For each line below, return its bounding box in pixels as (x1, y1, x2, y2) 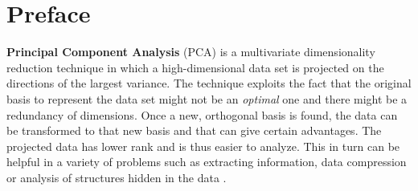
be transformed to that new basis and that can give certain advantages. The (6, 122, 382, 139)
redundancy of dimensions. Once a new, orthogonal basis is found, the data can (6, 106, 398, 123)
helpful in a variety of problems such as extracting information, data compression (6, 153, 407, 170)
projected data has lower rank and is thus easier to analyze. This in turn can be (6, 137, 400, 154)
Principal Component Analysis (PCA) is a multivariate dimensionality (6, 43, 375, 60)
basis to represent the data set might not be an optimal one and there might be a (6, 90, 408, 107)
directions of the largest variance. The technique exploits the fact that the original (6, 75, 412, 91)
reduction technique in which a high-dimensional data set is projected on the (6, 59, 384, 75)
